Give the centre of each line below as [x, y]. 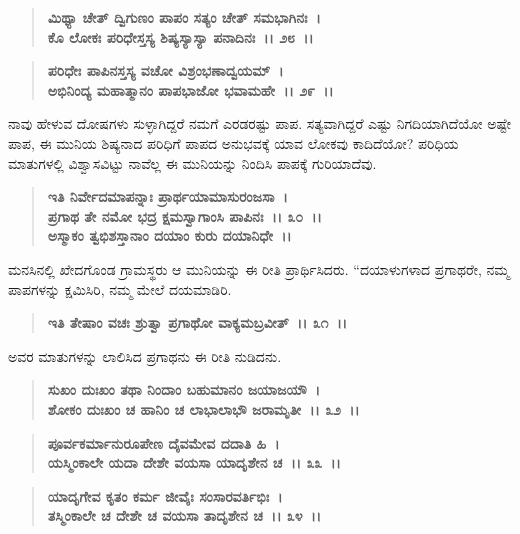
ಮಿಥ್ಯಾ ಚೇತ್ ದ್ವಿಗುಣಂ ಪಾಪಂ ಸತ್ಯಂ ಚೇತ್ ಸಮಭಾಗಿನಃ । [184, 17]
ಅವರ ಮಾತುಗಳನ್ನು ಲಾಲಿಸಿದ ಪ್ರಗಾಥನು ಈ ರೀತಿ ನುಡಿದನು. [145, 355]
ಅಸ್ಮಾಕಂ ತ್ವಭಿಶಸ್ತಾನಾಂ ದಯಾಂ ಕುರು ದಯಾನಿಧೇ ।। [169, 235]
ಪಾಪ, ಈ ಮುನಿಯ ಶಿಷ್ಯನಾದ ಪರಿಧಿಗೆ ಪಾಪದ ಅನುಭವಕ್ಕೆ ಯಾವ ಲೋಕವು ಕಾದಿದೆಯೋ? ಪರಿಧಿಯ [233, 142]
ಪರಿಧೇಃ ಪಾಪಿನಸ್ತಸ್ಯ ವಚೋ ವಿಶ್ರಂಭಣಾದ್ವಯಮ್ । [165, 70]
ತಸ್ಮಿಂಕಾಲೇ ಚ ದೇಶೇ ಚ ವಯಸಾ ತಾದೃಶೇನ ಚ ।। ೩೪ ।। [184, 515]
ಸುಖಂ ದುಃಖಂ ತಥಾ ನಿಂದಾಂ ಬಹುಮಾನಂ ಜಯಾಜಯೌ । [184, 389]
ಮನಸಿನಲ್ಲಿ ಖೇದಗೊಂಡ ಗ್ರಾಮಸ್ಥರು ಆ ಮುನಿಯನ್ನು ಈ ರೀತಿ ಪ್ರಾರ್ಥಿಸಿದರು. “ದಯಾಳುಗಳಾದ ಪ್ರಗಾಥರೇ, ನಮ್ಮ [259, 268]
